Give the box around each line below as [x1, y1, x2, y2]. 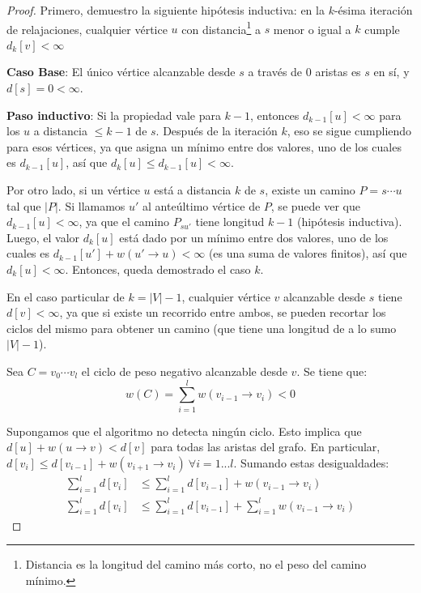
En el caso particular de [6, 288, 125, 305]
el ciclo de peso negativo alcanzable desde [81, 362, 287, 379]
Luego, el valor [6, 228, 80, 245]
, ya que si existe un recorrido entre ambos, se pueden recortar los [59, 304, 386, 321]
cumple [364, 20, 400, 37]
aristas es [315, 63, 361, 80]
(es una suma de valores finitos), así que [208, 245, 407, 262]
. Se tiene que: [296, 362, 368, 379]
